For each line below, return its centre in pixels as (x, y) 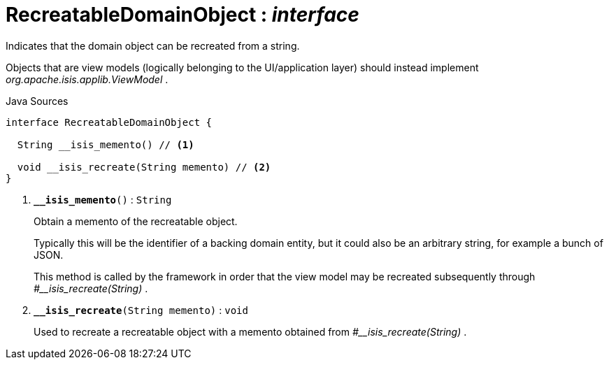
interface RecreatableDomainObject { (109, 122)
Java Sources (37, 101)
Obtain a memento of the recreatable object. (136, 221)
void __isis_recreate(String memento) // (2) (144, 167)
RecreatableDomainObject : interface (182, 15)
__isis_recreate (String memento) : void (141, 310)
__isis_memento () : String (103, 199)
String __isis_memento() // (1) (106, 144)
